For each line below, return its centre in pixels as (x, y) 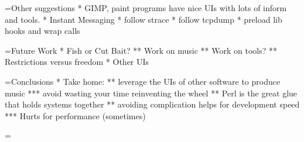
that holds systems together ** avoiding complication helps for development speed (152, 104)
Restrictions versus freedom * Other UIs (77, 62)
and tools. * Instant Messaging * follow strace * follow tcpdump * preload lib (144, 19)
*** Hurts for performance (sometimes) (75, 115)
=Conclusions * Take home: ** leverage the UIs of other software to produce (143, 81)
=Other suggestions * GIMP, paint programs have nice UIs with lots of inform (146, 8)
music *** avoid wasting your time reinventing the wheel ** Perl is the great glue (151, 93)
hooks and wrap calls (42, 31)
